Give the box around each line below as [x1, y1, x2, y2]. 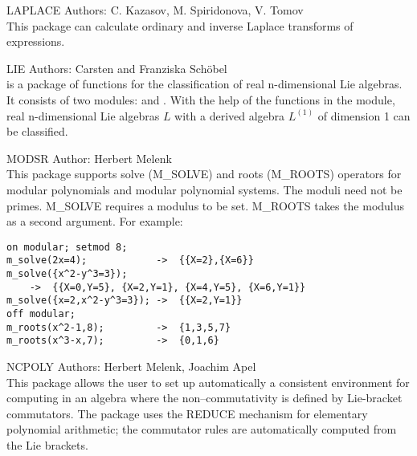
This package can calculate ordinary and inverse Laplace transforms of [6, 17, 354, 34]
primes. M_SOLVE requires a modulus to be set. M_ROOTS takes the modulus [6, 197, 405, 214]
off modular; [6, 308, 76, 320]
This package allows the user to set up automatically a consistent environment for [6, 373, 410, 390]
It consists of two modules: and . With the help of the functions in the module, [6, 91, 395, 108]
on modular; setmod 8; [6, 241, 128, 253]
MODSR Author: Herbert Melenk [6, 149, 172, 166]
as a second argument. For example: [6, 213, 183, 230]
